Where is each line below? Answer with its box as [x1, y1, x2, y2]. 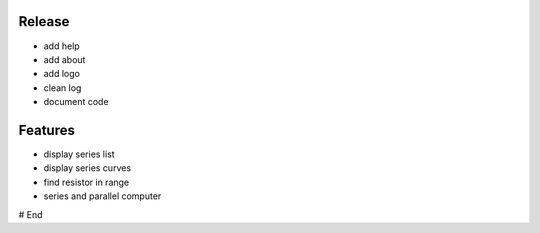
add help [43, 40, 80, 52]
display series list [43, 148, 115, 160]
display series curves [43, 162, 132, 174]
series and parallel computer [43, 190, 162, 202]
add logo [43, 68, 80, 80]
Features [18, 121, 75, 139]
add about [43, 53, 86, 65]
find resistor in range [43, 176, 130, 188]
